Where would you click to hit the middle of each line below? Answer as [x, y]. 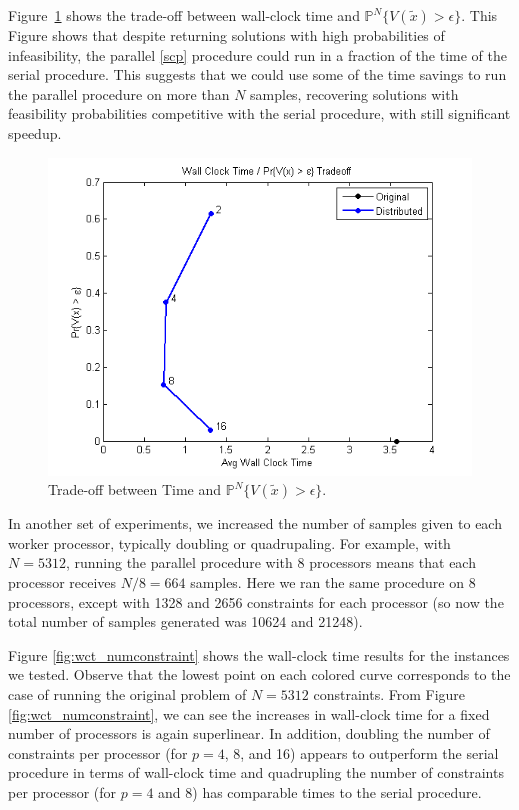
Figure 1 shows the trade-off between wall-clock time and [184, 15]
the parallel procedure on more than [119, 93]
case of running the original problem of [127, 693]
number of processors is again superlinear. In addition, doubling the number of [249, 733]
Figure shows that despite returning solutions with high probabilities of [226, 35]
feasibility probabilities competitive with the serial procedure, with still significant [259, 113]
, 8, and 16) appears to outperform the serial [361, 752]
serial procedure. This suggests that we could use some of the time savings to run [257, 74]
